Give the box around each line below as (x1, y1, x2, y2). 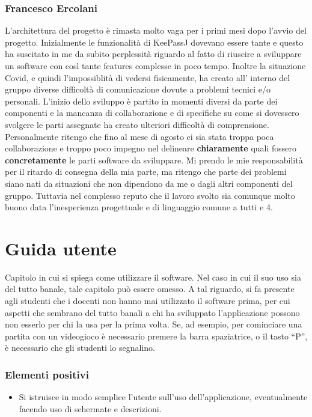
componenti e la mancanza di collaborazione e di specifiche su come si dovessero (5, 106, 299, 119)
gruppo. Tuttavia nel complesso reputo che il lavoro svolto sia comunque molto (5, 189, 295, 201)
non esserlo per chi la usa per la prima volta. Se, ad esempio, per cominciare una (5, 318, 302, 330)
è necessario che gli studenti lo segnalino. (5, 341, 155, 354)
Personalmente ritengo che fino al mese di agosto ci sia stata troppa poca (5, 130, 274, 142)
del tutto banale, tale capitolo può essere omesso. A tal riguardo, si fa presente (5, 282, 295, 295)
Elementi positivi (5, 367, 89, 382)
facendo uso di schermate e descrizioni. (19, 402, 162, 415)
